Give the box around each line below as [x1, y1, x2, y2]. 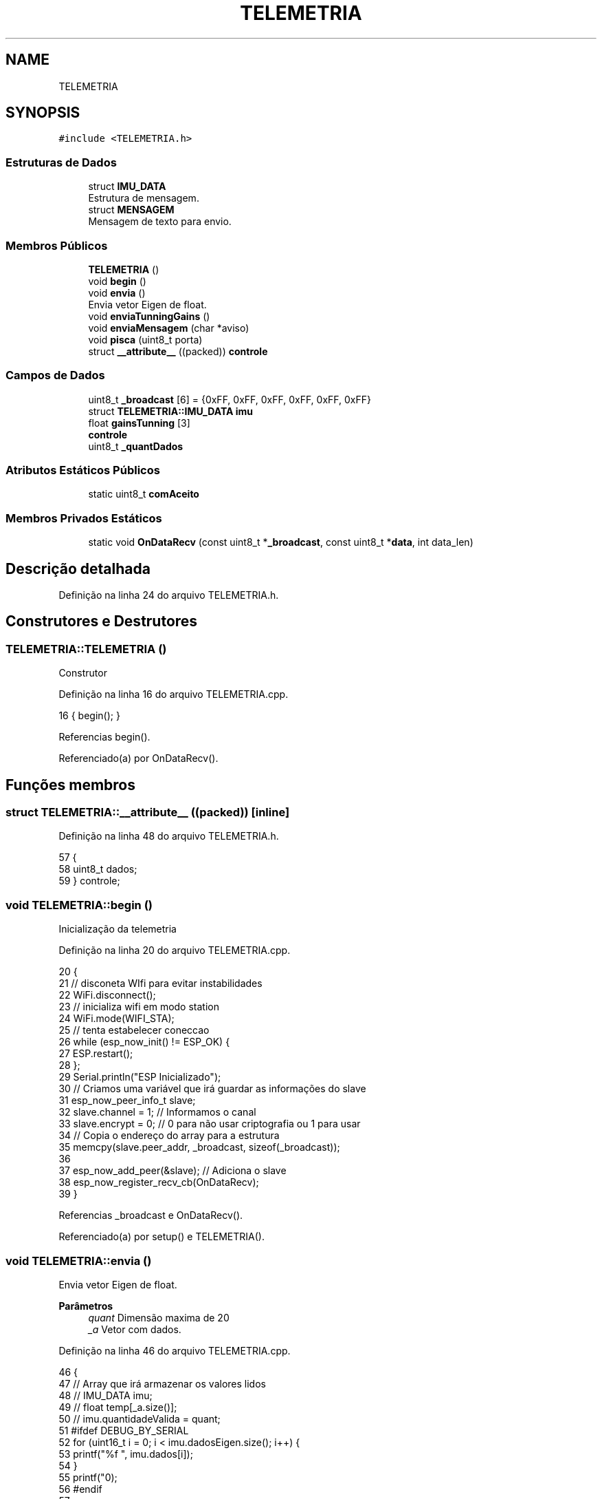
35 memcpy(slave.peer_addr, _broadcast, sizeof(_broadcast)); [58, 1141, 340, 1154]
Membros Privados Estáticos [5, 511, 162, 525]
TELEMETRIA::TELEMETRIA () [5, 641, 167, 656]
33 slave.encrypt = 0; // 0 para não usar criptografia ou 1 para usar [58, 1118, 361, 1130]
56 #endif [58, 1482, 102, 1495]
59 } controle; [58, 875, 120, 887]
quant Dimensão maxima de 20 [88, 1311, 230, 1323]
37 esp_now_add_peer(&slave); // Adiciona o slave [58, 1165, 287, 1177]
